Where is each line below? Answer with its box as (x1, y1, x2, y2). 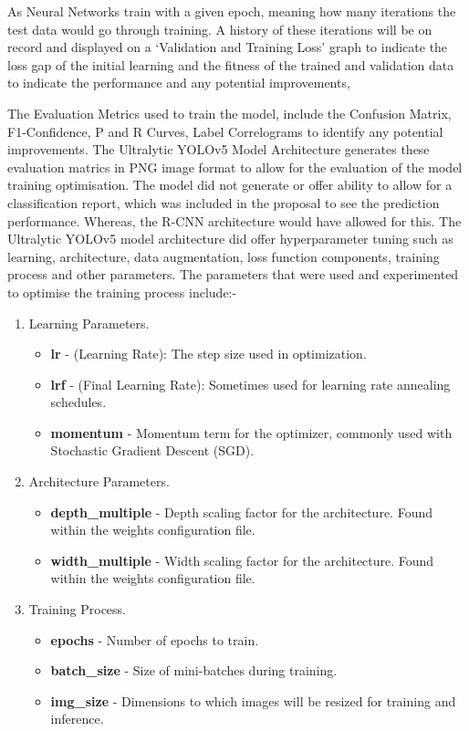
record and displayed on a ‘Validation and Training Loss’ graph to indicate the (7, 37, 448, 57)
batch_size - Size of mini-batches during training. (50, 661, 338, 680)
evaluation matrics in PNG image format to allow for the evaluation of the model (7, 157, 463, 176)
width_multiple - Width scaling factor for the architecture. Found (50, 550, 434, 569)
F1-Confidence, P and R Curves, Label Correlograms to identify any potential (7, 121, 443, 141)
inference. (50, 709, 104, 728)
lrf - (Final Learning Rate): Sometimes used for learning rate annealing (50, 374, 451, 393)
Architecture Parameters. (28, 472, 170, 491)
